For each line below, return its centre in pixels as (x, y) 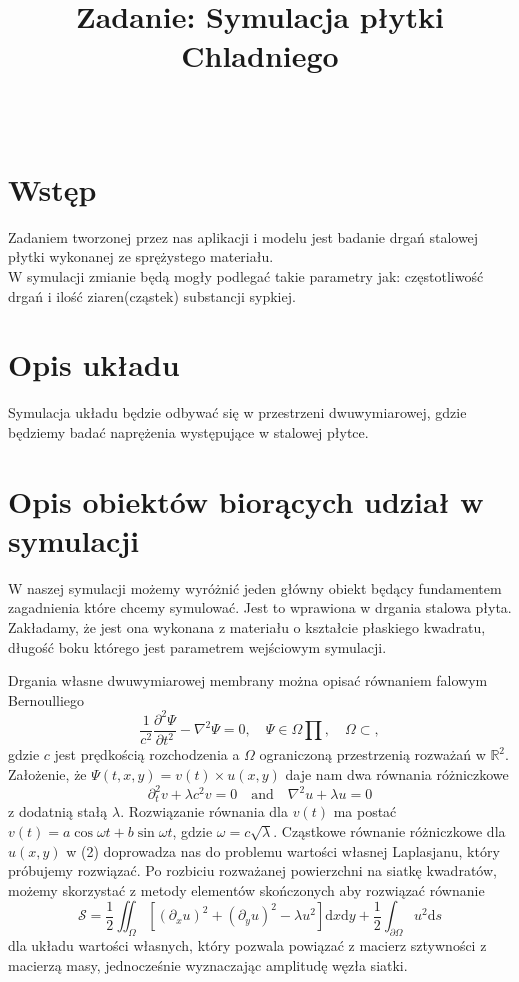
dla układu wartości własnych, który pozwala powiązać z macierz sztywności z (247, 945)
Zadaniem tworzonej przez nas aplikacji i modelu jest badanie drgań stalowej (243, 236)
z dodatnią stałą (58, 811)
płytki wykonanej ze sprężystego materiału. (141, 256)
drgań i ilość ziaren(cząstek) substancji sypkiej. (152, 295)
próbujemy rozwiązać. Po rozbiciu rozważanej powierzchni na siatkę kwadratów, (252, 870)
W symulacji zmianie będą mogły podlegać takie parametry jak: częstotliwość (246, 276)
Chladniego (260, 55)
